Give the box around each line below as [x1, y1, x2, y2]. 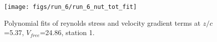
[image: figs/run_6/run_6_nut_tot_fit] [4, 3, 137, 10]
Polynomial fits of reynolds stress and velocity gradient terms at [4, 17, 201, 28]
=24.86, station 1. [40, 27, 95, 38]
